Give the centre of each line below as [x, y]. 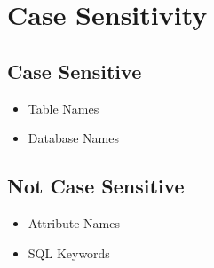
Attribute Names [74, 222]
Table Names [63, 108]
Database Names [74, 138]
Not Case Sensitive [96, 186]
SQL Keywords [69, 252]
